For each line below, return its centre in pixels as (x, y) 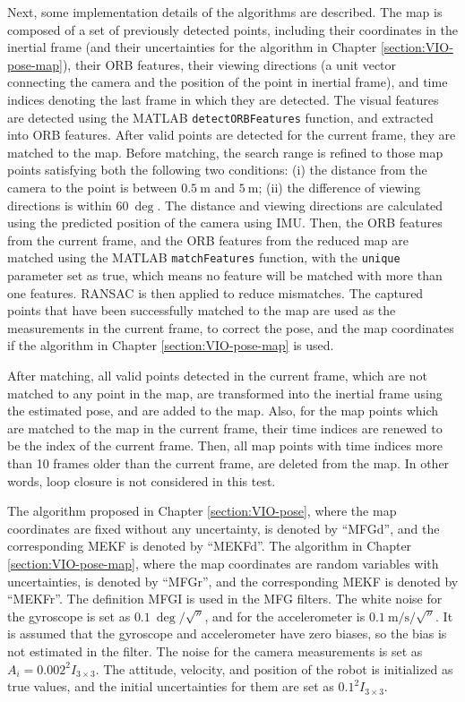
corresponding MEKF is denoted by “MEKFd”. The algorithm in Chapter (210, 546)
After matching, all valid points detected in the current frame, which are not (217, 375)
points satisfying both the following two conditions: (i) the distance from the (217, 170)
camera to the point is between (92, 187)
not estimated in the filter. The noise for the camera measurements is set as (215, 651)
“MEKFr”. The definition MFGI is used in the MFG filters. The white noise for (225, 599)
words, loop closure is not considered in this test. (142, 480)
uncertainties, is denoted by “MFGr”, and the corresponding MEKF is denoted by (233, 581)
